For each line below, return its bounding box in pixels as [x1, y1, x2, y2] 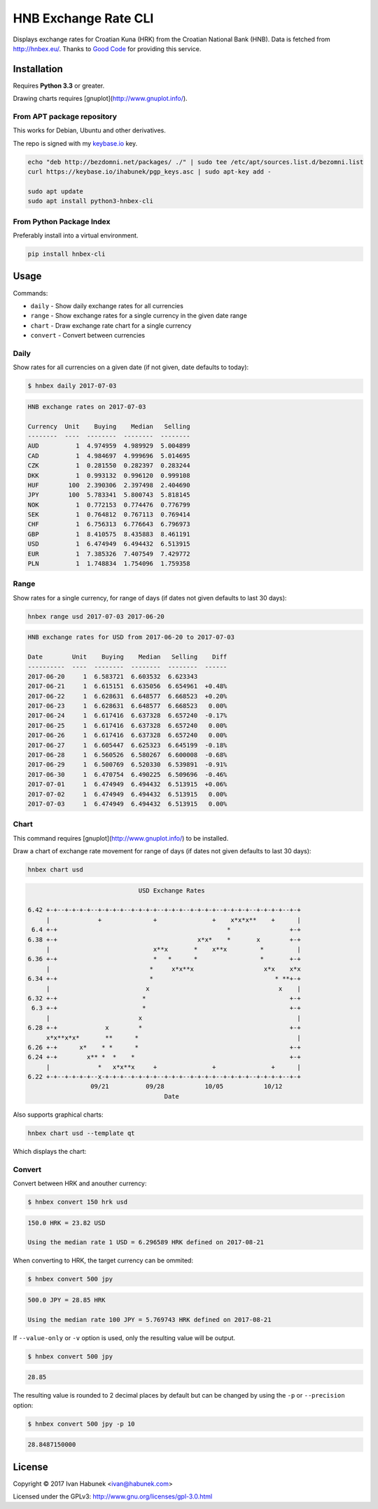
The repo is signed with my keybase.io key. [13, 139, 138, 147]
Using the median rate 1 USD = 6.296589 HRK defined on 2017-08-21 [27, 1239, 265, 1246]
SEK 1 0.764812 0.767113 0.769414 [27, 511, 190, 518]
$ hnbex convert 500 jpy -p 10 [27, 1419, 136, 1428]
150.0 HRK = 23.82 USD [27, 1219, 106, 1227]
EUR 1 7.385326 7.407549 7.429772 [27, 550, 190, 558]
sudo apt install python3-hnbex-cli [27, 197, 154, 205]
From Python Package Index [13, 216, 111, 226]
